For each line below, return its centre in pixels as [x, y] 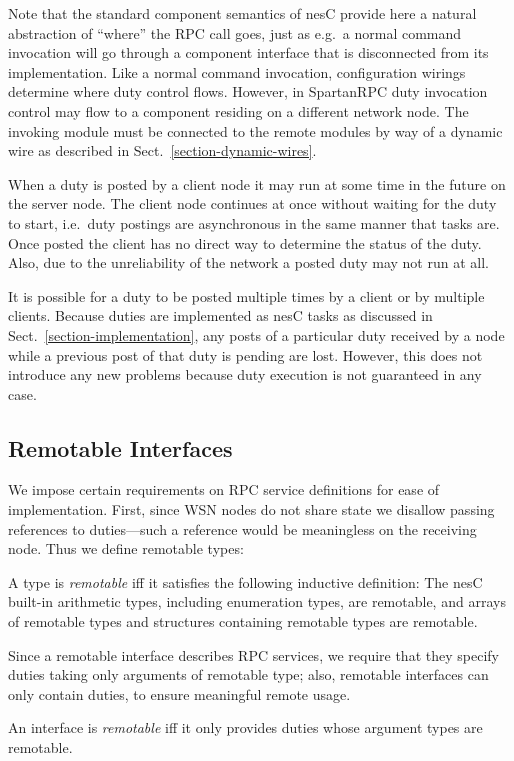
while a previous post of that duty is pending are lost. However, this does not [245, 354]
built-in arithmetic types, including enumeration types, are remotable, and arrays [257, 601]
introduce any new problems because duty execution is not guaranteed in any [245, 374]
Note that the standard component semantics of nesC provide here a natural [242, 13]
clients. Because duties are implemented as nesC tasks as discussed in [220, 315]
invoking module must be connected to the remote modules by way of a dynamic [255, 130]
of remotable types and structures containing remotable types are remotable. [243, 621]
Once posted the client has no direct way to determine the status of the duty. [245, 242]
